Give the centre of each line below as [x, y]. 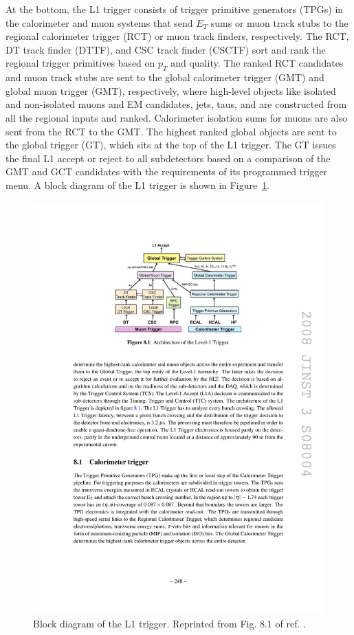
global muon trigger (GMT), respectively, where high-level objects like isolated [171, 90]
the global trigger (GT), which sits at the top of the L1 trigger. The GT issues [171, 145]
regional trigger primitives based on [80, 63]
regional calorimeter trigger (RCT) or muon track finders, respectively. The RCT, [177, 36]
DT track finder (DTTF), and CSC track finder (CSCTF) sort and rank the [166, 49]
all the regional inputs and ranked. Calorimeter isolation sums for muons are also [176, 117]
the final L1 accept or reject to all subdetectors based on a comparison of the [168, 158]
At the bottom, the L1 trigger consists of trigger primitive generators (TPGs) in [175, 9]
